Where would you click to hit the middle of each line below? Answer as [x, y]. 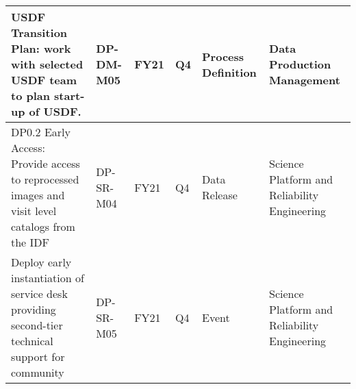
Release [220, 195]
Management [305, 80]
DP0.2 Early [41, 132]
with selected [47, 64]
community [38, 372]
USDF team [44, 80]
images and [38, 195]
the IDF [30, 242]
